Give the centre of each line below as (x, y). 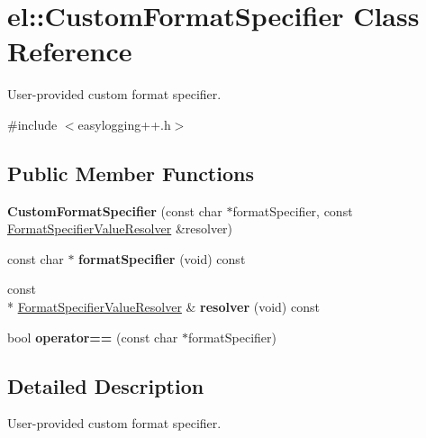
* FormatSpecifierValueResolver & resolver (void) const (163, 307)
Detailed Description (106, 385)
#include (32, 124)
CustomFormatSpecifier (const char (115, 210)
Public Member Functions (131, 173)
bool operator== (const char (93, 337)
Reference (70, 51)
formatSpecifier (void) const (162, 258)
